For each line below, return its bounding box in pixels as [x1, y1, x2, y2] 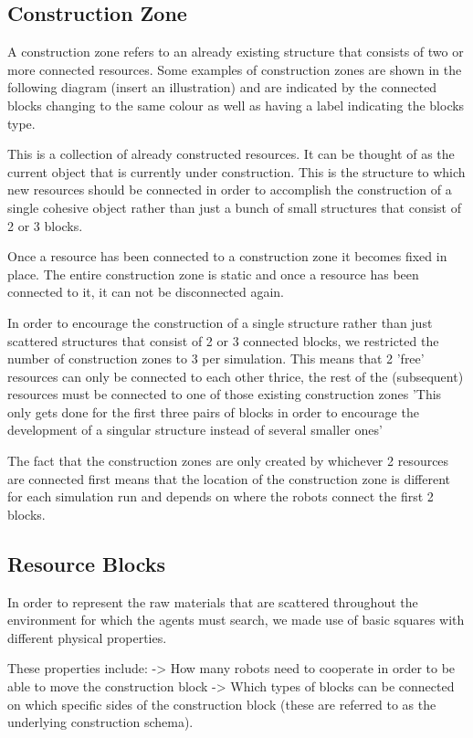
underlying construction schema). [7, 712, 194, 732]
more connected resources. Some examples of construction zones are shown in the [7, 59, 462, 79]
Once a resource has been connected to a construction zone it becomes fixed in [7, 247, 447, 266]
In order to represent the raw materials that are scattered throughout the [7, 592, 418, 611]
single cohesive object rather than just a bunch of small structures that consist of [7, 197, 461, 216]
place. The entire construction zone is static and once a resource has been [7, 264, 419, 283]
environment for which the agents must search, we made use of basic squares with [7, 610, 465, 629]
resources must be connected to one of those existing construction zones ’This [7, 385, 442, 404]
